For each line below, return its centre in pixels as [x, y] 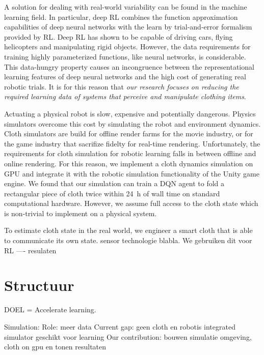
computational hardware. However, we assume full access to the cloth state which [131, 203]
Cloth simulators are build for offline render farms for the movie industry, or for [129, 134]
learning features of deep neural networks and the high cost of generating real [125, 77]
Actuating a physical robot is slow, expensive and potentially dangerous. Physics [130, 113]
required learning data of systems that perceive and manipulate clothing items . [125, 96]
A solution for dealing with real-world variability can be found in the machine [126, 7]
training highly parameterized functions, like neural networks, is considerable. [125, 56]
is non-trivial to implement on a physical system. [81, 213]
